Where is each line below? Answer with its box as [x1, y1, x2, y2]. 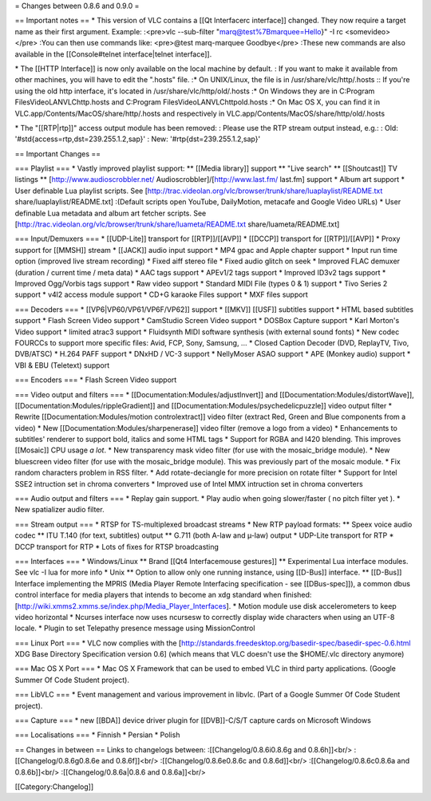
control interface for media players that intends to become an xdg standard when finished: [14, 590, 312, 600]
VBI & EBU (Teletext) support [14, 360, 110, 370]
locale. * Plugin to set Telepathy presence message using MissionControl [14, 623, 255, 633]
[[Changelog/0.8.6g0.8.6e [14, 756, 100, 766]
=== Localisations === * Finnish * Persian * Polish [14, 730, 180, 740]
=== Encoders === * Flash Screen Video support [14, 375, 177, 385]
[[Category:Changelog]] [14, 782, 94, 791]
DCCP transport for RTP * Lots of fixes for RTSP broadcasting [14, 542, 219, 551]
